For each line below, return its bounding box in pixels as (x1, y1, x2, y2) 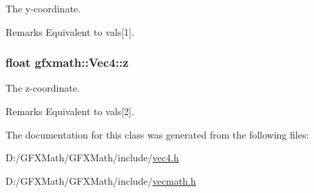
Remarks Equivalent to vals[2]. (6, 104, 134, 118)
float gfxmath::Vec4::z (6, 54, 129, 71)
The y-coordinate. (6, 1, 81, 15)
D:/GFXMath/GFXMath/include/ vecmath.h (6, 173, 196, 187)
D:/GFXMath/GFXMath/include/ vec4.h (6, 150, 179, 165)
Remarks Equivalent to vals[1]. (6, 24, 134, 39)
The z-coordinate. (6, 81, 80, 95)
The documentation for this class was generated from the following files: (6, 127, 309, 141)
